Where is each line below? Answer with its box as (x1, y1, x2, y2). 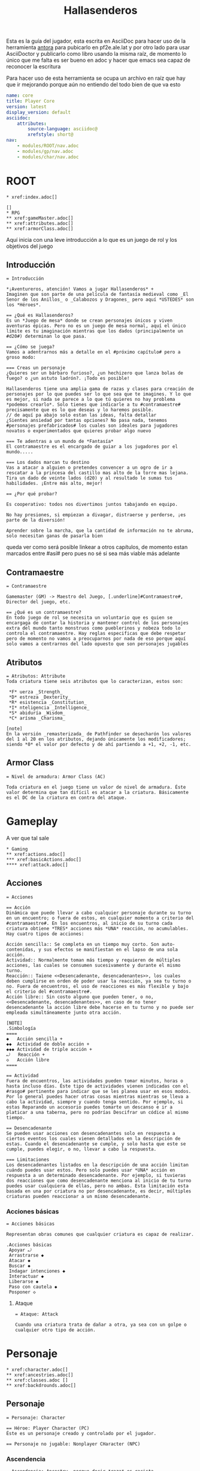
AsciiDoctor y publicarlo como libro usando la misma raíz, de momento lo (6, 50, 187, 58)
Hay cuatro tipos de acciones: (6, 931, 84, 937)
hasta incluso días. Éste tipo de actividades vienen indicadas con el (6, 1083, 189, 1089)
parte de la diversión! (6, 517, 66, 523)
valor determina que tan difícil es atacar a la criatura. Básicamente (6, 789, 189, 795)
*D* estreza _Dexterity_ (8, 694, 71, 700)
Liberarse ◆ (8, 1278, 39, 1284)
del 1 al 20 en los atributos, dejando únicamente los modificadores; (6, 736, 186, 742)
